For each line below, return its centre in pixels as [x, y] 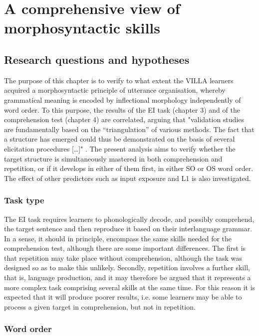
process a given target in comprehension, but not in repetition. [100, 306]
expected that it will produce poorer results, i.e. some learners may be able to [123, 297]
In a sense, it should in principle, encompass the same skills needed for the [118, 238]
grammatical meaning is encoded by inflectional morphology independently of [123, 99]
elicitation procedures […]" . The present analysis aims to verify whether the [120, 148]
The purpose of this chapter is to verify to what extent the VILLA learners [119, 80]
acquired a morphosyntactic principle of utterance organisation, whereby [115, 90]
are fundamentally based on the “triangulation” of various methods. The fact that [129, 129]
